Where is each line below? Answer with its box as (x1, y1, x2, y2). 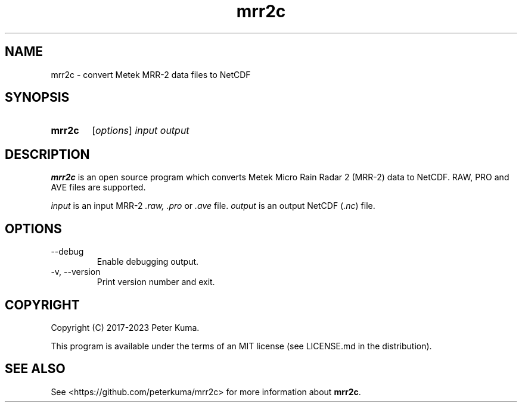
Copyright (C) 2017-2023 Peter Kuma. (51, 322, 200, 333)
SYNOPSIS (5, 90, 70, 105)
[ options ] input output (92, 124, 189, 137)
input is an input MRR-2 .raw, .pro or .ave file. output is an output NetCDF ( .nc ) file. (51, 201, 375, 211)
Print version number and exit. (97, 277, 215, 287)
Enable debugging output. (97, 256, 199, 267)
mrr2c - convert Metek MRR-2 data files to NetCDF (51, 69, 251, 80)
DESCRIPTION (5, 146, 90, 162)
